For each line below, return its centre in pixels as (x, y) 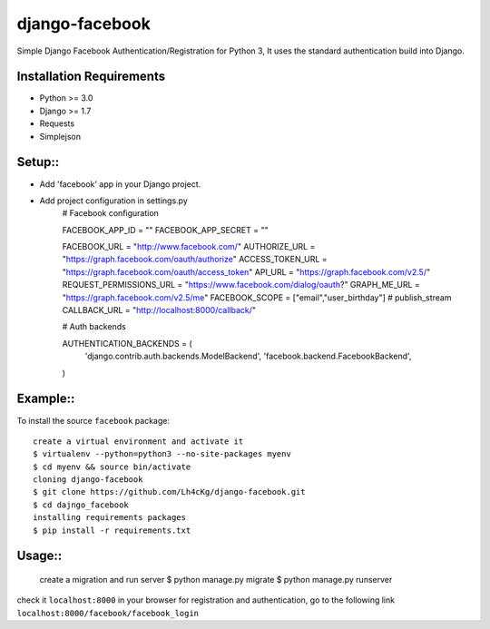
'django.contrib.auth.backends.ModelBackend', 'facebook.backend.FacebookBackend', (248, 356)
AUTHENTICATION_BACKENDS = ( (127, 343)
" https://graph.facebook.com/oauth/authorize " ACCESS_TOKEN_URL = (195, 260)
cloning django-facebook (88, 480)
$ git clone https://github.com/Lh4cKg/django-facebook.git (169, 492)
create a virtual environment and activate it (138, 441)
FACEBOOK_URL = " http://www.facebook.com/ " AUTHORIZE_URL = (189, 247)
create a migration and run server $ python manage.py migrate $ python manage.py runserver (216, 580)
